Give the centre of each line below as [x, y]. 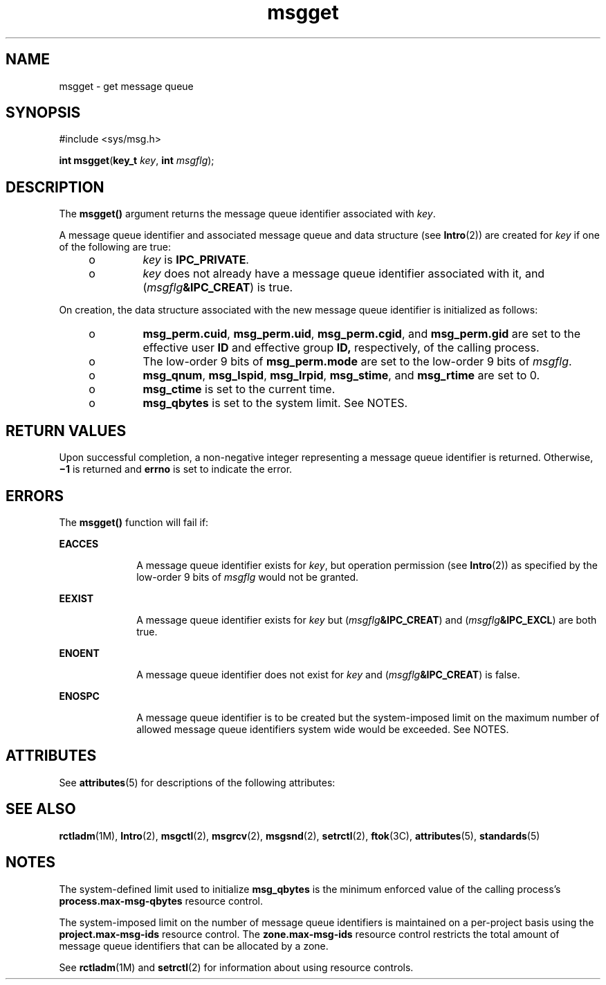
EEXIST [76, 598]
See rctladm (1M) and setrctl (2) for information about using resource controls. [236, 967]
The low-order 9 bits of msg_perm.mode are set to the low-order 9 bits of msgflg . [357, 362]
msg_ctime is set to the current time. [239, 389]
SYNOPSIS [43, 113]
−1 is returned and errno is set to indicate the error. [176, 469]
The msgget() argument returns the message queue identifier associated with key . [247, 214]
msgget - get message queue [126, 86]
